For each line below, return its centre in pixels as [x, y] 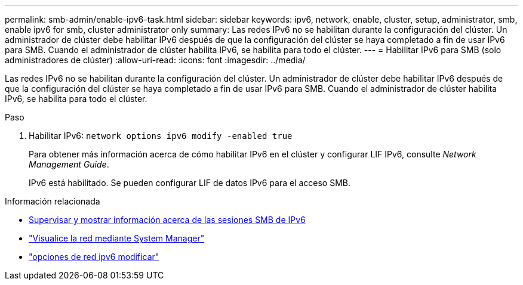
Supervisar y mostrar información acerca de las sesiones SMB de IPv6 [167, 220]
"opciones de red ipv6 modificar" [94, 257]
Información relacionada [53, 201]
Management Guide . [69, 164]
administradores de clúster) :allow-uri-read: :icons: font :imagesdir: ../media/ [155, 60]
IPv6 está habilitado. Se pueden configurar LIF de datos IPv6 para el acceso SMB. [190, 183]
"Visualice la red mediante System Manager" [117, 238]
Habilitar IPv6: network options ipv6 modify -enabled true [161, 136]
